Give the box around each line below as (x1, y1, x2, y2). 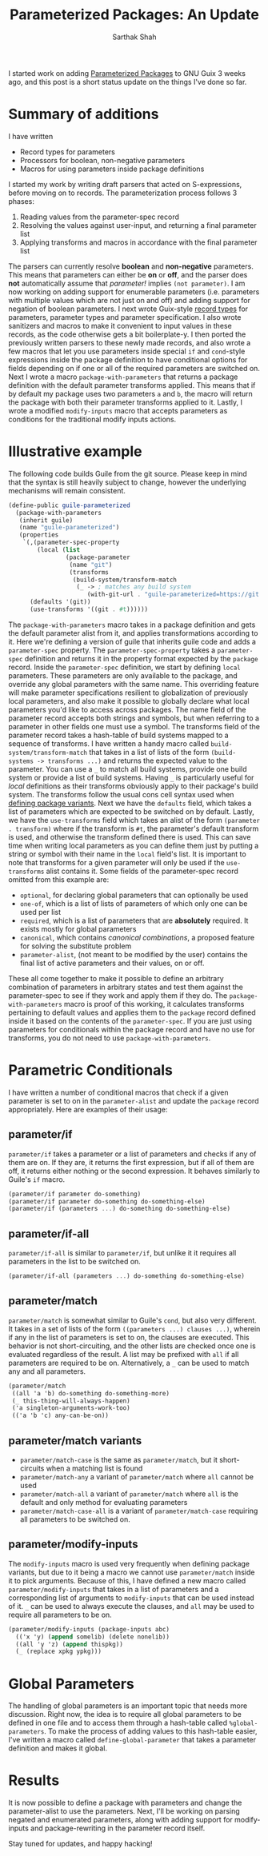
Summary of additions (8, 106, 159, 123)
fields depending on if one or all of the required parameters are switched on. (8, 363, 260, 373)
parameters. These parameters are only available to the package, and (8, 670, 238, 681)
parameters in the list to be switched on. (8, 1257, 142, 1267)
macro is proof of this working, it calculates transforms (63, 999, 245, 1008)
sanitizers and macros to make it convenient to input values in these (8, 321, 232, 330)
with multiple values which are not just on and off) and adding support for (8, 295, 250, 305)
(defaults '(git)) (29, 598, 91, 606)
